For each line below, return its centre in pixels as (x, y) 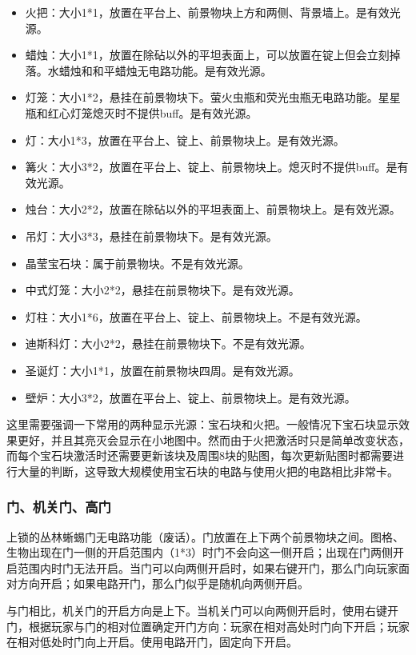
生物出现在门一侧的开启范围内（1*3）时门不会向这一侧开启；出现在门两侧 (200, 552)
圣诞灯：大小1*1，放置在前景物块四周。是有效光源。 (162, 370)
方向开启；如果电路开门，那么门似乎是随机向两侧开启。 (163, 583)
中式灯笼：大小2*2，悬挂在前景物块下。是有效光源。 (162, 290)
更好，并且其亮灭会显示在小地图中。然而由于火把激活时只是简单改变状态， (213, 439)
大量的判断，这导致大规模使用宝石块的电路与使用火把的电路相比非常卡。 (208, 471)
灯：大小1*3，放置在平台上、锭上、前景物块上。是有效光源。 (185, 140)
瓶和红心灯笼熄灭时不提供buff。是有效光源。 (141, 112)
